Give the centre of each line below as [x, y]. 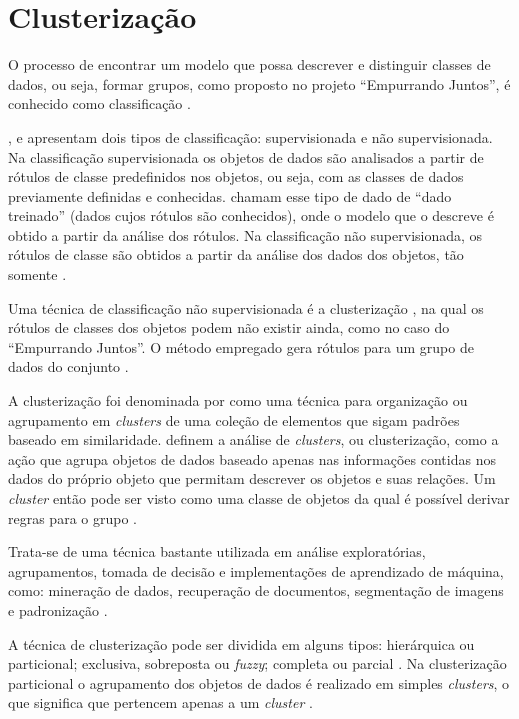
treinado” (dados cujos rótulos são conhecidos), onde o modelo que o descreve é [251, 215]
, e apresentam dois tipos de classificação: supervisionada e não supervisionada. [250, 136]
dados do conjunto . [68, 366]
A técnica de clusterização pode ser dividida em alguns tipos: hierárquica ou [241, 643]
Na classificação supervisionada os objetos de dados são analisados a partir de [246, 156]
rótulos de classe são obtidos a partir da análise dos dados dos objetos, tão [236, 254]
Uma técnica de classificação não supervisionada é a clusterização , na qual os [246, 307]
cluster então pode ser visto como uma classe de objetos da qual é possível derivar [259, 498]
